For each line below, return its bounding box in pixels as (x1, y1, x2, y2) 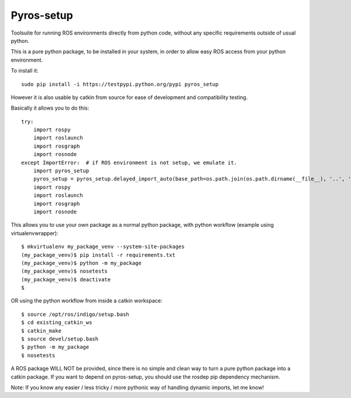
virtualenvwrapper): (11, 229, 58, 237)
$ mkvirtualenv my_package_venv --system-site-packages (21, 243, 185, 250)
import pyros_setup (33, 168, 90, 174)
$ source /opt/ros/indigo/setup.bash (21, 311, 130, 318)
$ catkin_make (21, 327, 61, 334)
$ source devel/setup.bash (21, 336, 99, 342)
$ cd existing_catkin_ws (21, 319, 92, 326)
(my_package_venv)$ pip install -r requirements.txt (21, 251, 175, 258)
